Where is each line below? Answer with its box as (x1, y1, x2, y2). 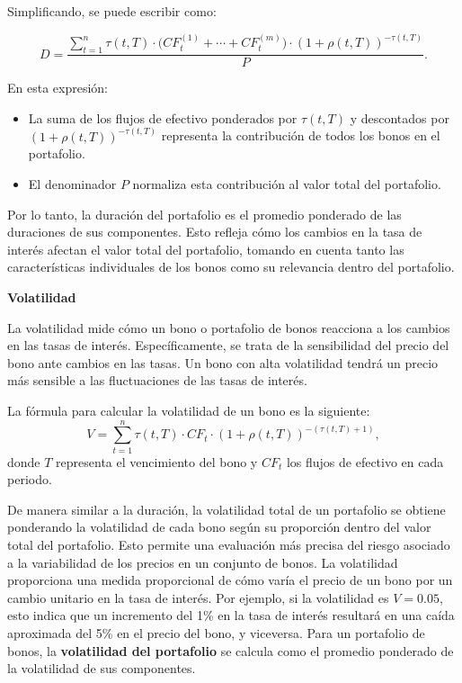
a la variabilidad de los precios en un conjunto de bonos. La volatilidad (7, 553, 398, 571)
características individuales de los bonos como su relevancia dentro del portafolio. (7, 257, 455, 276)
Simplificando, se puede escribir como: (7, 2, 217, 20)
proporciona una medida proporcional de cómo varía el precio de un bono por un (7, 571, 453, 589)
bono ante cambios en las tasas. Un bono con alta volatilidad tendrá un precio (7, 353, 439, 372)
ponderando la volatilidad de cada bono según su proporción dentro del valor (7, 517, 431, 536)
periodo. (7, 470, 52, 489)
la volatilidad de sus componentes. (7, 659, 196, 678)
